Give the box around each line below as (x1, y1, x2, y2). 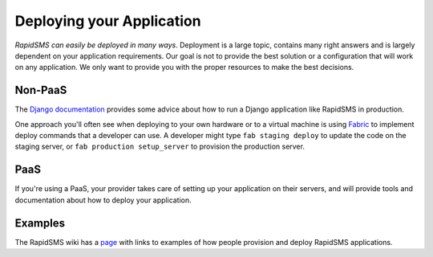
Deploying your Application (14, 12, 201, 30)
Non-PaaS (14, 84, 67, 97)
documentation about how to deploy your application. (14, 195, 192, 205)
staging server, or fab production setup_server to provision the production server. (14, 141, 305, 152)
